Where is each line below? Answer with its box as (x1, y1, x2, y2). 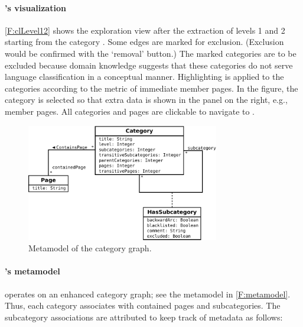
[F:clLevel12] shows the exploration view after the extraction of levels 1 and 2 (5, 24, 285, 36)
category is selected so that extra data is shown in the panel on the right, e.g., (5, 93, 288, 106)
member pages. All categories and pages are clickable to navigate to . (5, 105, 255, 117)
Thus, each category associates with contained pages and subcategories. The (5, 299, 281, 312)
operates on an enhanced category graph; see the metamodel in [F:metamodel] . (5, 287, 291, 300)
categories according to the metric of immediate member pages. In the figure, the (5, 82, 298, 94)
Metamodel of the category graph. (28, 242, 152, 254)
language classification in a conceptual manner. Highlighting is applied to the (5, 70, 284, 83)
